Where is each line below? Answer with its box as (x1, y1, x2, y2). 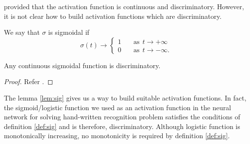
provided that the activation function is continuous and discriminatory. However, (4, 1, 244, 11)
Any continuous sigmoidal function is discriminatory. (4, 60, 161, 70)
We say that (4, 27, 40, 37)
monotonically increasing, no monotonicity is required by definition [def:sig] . (4, 130, 230, 141)
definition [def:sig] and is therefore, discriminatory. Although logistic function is (4, 121, 240, 131)
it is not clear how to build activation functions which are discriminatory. (4, 11, 222, 21)
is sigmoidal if (48, 27, 89, 37)
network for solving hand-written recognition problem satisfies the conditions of (4, 112, 240, 122)
